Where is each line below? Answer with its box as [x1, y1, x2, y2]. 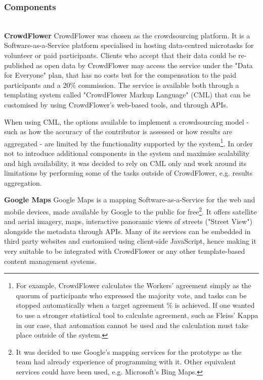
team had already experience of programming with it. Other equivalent [16, 356, 236, 367]
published [4, 60, 34, 70]
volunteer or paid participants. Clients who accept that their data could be [4, 50, 236, 60]
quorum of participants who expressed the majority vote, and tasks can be [16, 290, 247, 300]
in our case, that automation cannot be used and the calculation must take [16, 319, 248, 330]
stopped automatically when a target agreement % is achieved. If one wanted [16, 300, 255, 310]
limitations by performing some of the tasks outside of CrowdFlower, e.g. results [4, 168, 253, 178]
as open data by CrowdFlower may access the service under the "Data [36, 60, 253, 70]
